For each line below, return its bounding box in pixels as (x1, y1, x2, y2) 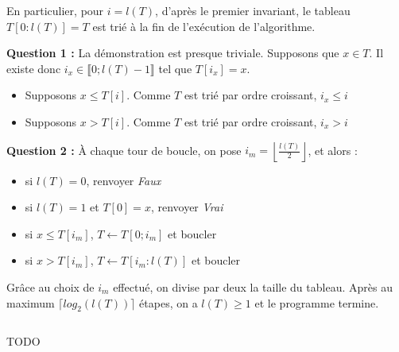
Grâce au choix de (6, 278, 95, 295)
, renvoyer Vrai (150, 199, 223, 215)
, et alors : (308, 141, 358, 158)
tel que (158, 60, 192, 76)
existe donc (6, 60, 61, 76)
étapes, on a (139, 294, 198, 311)
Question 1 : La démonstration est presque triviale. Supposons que (6, 44, 339, 61)
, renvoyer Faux (86, 172, 161, 188)
